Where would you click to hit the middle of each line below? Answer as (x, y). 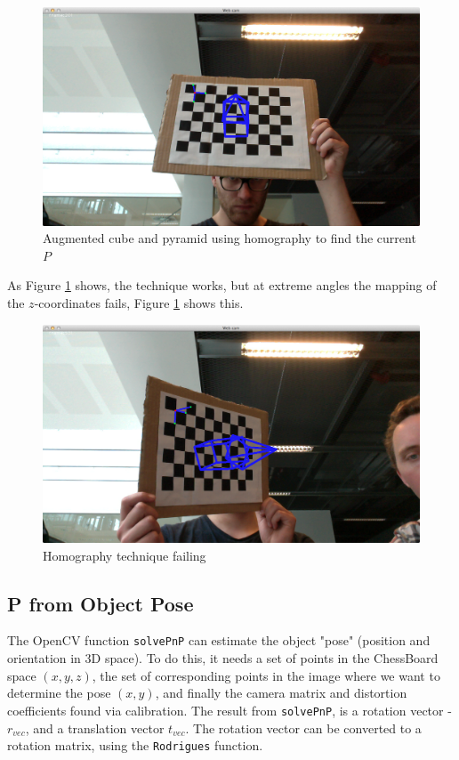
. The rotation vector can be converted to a (303, 728)
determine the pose (59, 693)
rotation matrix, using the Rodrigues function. (135, 745)
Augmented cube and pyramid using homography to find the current (229, 238)
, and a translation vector (95, 728)
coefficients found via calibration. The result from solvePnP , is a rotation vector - (229, 710)
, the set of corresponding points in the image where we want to (266, 675)
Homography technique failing (125, 555)
